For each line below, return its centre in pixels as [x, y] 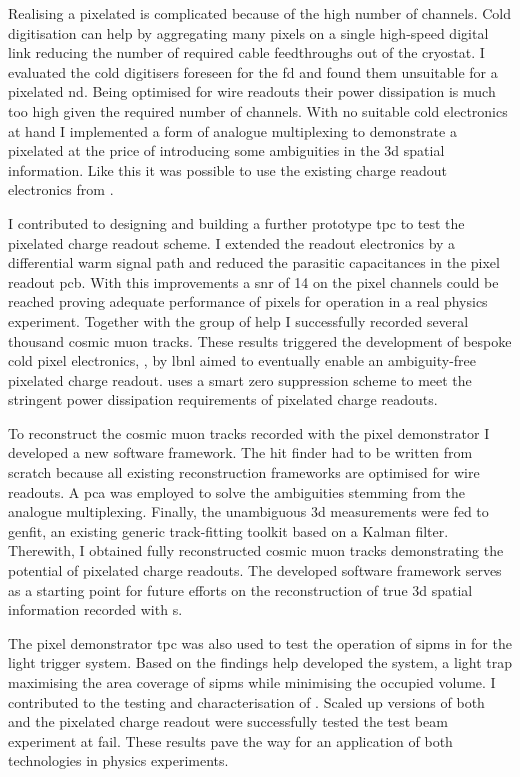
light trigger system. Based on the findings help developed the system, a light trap [260, 662]
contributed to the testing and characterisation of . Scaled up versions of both [246, 701]
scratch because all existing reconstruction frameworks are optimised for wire [244, 472]
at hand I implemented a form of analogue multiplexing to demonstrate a [232, 130]
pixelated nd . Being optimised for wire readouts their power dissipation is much [252, 91]
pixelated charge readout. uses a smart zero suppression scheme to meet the [240, 379]
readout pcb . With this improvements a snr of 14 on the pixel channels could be [253, 281]
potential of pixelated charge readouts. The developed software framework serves [255, 570]
